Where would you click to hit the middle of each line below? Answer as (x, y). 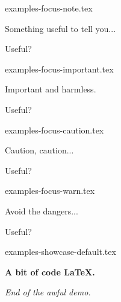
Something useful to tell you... (60, 28)
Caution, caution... (39, 150)
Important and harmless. (51, 89)
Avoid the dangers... (42, 210)
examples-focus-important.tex (59, 69)
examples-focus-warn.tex (50, 191)
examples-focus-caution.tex (54, 130)
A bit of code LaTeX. (50, 271)
